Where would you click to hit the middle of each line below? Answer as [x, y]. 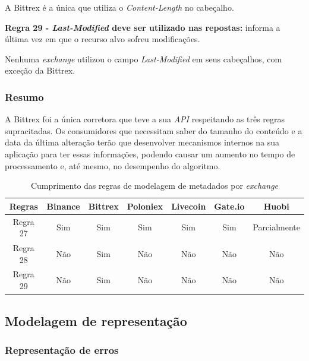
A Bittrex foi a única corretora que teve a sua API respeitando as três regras [145, 119]
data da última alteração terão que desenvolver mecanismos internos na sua [142, 142]
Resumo [24, 96]
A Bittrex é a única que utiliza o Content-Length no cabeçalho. [119, 7]
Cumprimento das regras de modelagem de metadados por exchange [154, 186]
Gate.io [229, 206]
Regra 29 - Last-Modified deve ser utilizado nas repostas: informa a [143, 27]
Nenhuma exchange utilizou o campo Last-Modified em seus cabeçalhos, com [144, 58]
